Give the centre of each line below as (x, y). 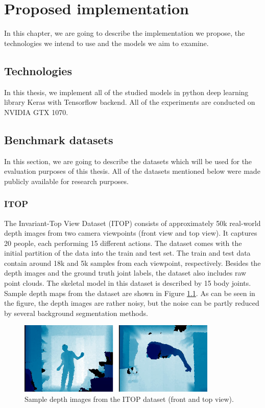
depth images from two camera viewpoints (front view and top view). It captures (131, 233)
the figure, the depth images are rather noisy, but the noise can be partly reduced (132, 303)
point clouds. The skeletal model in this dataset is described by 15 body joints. (128, 283)
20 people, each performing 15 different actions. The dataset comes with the (123, 243)
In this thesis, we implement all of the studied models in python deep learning (126, 92)
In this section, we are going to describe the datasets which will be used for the (128, 161)
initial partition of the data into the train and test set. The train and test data (127, 253)
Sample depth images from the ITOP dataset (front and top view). (129, 399)
